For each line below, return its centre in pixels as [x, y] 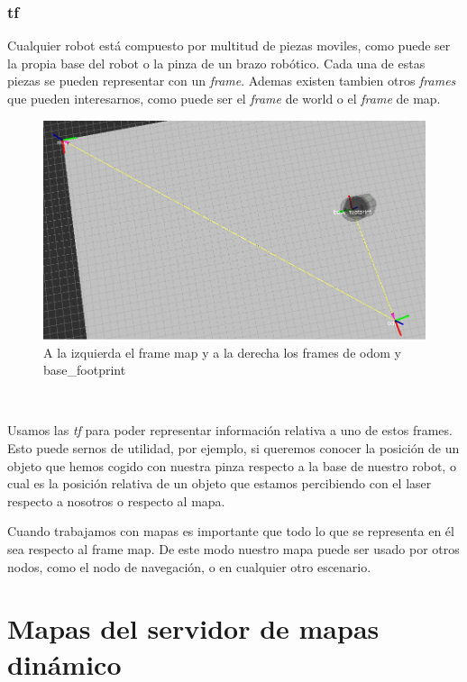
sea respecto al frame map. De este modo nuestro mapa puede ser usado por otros [233, 548]
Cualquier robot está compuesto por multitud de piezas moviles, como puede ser [229, 45]
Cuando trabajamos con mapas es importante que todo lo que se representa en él [231, 531]
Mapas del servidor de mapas [193, 628]
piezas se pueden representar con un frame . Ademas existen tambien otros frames [232, 81]
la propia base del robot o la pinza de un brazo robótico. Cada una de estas [216, 63]
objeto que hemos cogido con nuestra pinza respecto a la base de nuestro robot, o [232, 465]
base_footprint [85, 370]
